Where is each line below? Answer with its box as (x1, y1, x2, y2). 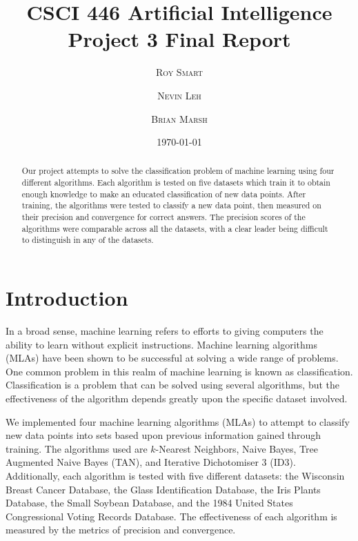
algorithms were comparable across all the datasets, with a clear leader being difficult (21, 222, 328, 234)
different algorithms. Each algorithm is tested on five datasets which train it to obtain (21, 177, 330, 188)
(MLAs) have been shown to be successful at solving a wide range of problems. (6, 351, 339, 365)
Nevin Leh (157, 88, 201, 102)
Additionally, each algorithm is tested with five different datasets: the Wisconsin (6, 468, 345, 482)
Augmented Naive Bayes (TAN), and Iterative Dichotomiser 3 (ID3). (6, 455, 296, 469)
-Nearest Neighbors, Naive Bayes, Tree (155, 441, 318, 455)
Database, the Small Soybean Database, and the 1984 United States (6, 495, 293, 510)
